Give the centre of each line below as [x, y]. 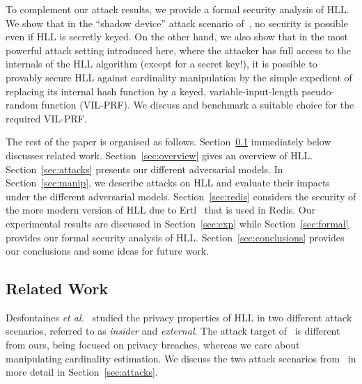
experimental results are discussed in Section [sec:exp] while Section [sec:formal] [177, 223]
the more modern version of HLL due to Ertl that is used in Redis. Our [161, 210]
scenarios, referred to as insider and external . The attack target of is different [173, 331]
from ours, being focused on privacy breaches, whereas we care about [153, 345]
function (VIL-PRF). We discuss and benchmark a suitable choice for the [198, 105]
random [22, 105]
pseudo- [318, 91]
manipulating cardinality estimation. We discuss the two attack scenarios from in [181, 358]
